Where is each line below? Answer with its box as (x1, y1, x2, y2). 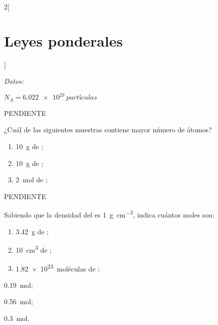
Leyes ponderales (4, 30, 123, 51)
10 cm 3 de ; (15, 243, 52, 255)
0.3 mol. (4, 313, 30, 323)
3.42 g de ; (15, 226, 49, 236)
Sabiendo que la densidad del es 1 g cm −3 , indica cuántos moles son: (4, 208, 215, 220)
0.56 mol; (4, 296, 33, 307)
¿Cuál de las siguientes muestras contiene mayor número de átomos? (4, 124, 212, 135)
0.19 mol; (4, 279, 33, 290)
